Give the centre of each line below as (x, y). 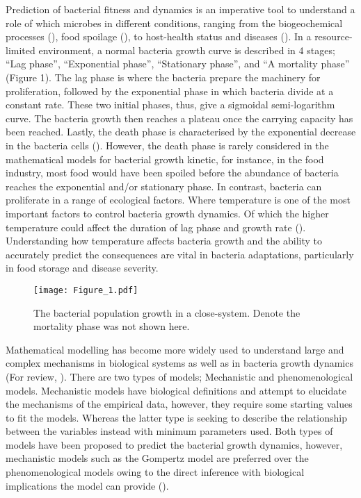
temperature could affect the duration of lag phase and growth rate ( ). (156, 227)
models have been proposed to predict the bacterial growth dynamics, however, (174, 444)
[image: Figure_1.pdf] (86, 290)
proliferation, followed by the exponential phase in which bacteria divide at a (170, 91)
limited (21, 50)
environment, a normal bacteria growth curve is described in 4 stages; (187, 50)
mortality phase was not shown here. (112, 326)
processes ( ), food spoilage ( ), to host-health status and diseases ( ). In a (159, 36)
